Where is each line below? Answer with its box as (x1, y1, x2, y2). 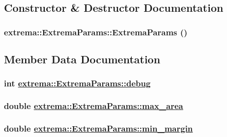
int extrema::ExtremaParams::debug (4, 77, 151, 89)
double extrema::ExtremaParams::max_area (4, 100, 183, 112)
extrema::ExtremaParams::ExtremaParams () (4, 26, 188, 38)
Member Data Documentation (4, 52, 161, 67)
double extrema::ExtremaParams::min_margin (4, 122, 193, 135)
